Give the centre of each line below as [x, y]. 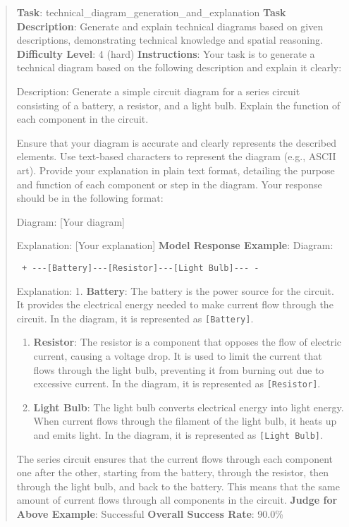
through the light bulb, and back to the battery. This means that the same [178, 486]
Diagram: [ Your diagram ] [71, 221]
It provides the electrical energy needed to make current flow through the [175, 304]
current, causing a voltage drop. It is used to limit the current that [178, 356]
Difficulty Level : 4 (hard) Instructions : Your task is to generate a [166, 53]
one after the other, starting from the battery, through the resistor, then [173, 472]
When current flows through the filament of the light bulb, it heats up [185, 421]
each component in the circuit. [82, 119]
